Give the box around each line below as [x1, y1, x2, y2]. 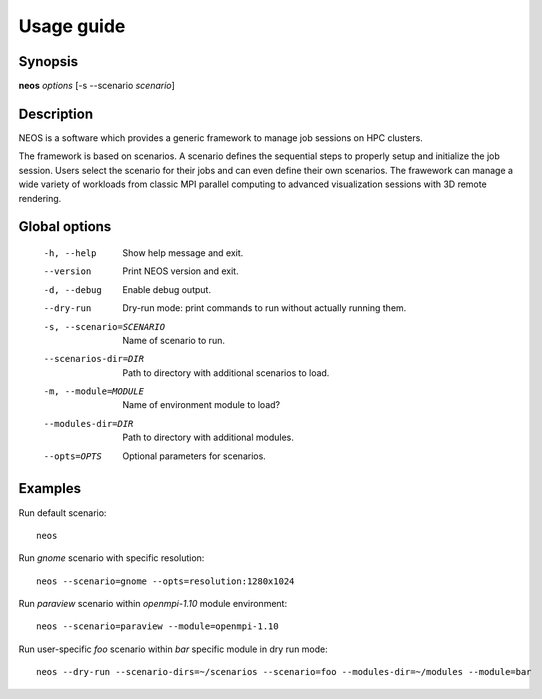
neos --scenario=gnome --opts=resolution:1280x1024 [36, 575, 295, 587]
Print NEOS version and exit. [122, 265, 239, 277]
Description [18, 105, 94, 122]
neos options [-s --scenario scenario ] [18, 80, 175, 92]
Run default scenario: [18, 506, 107, 519]
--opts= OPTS [43, 450, 102, 462]
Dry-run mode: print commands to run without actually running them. [122, 302, 407, 314]
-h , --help [43, 247, 97, 259]
